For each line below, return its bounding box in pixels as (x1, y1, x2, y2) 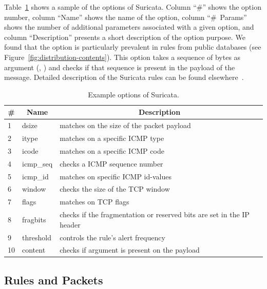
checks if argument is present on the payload (60, 244, 200, 255)
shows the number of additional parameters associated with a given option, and (4, 22, 254, 32)
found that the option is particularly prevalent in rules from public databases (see (4, 42, 261, 52)
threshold (22, 232, 51, 242)
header (60, 219, 81, 230)
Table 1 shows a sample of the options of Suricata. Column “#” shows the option (4, 2, 261, 12)
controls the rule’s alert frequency (60, 232, 165, 242)
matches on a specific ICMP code (60, 145, 164, 156)
